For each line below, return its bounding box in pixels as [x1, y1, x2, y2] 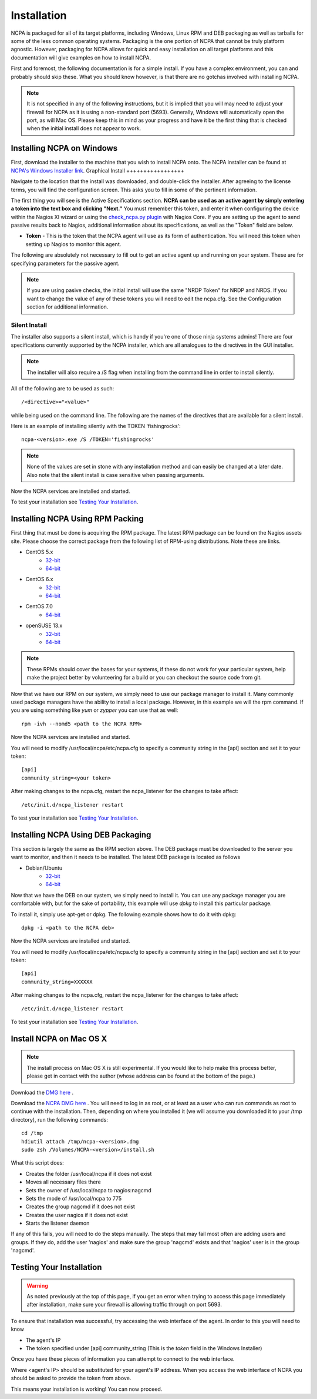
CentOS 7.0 [25, 603, 53, 610]
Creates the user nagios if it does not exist [25, 1211, 129, 1218]
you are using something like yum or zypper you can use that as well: [11, 707, 178, 714]
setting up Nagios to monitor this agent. [25, 240, 122, 247]
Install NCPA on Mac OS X [11, 1033, 107, 1043]
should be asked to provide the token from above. [11, 1375, 131, 1382]
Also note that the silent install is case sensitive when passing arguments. [26, 471, 205, 478]
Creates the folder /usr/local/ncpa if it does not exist [25, 1170, 152, 1177]
